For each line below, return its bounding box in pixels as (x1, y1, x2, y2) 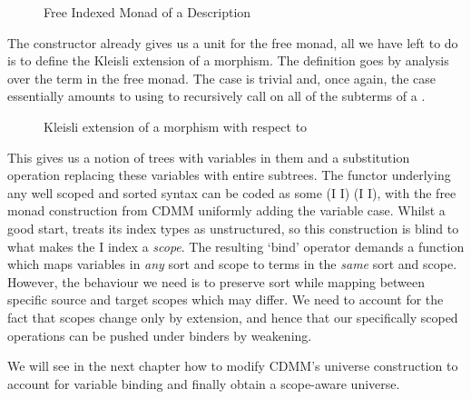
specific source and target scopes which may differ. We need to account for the (7, 290, 444, 309)
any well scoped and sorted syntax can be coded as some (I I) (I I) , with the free (7, 183, 456, 202)
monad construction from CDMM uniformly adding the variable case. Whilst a (7, 201, 446, 220)
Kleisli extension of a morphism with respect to (44, 116, 308, 135)
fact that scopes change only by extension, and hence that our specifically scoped (7, 307, 458, 326)
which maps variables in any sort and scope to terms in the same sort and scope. (7, 254, 457, 274)
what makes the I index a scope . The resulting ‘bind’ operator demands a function (7, 236, 465, 255)
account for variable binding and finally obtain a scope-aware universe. (7, 374, 400, 393)
